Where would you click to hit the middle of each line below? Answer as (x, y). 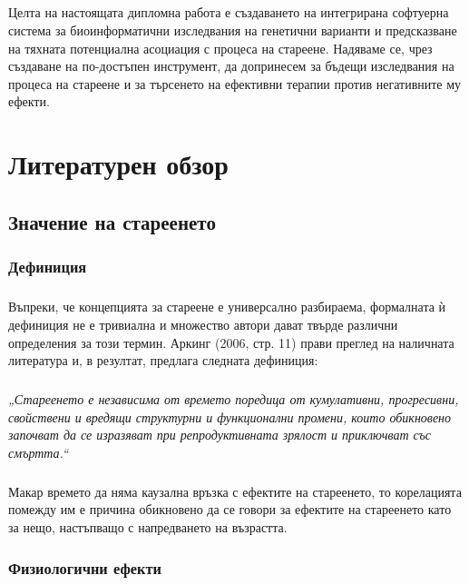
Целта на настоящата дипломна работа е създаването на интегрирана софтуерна (229, 12)
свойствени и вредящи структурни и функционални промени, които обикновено (230, 416)
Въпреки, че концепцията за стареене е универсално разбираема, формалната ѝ (227, 307)
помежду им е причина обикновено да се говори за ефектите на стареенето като (230, 509)
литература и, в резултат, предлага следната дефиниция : (163, 360)
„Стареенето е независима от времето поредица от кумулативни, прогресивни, (234, 399)
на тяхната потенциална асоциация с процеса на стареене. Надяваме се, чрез (220, 48)
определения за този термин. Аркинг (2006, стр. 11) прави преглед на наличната (231, 342)
